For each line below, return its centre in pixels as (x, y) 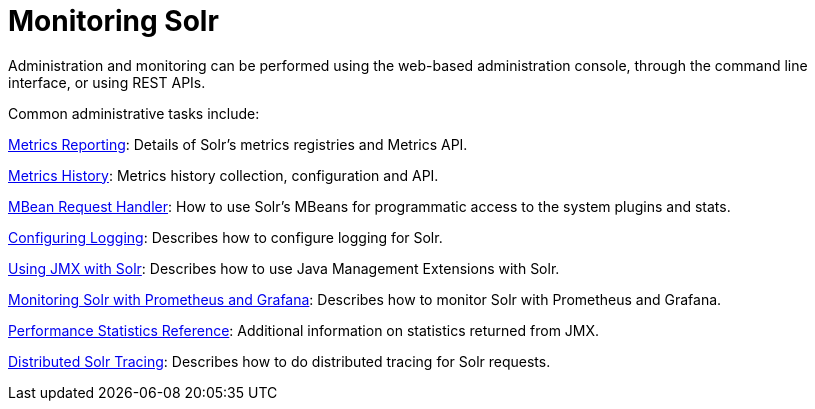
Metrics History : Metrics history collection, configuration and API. (223, 175)
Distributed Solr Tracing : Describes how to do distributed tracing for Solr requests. (279, 361)
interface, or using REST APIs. (107, 82)
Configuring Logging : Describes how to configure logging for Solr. (225, 237)
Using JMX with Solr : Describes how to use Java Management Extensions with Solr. (284, 268)
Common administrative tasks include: (134, 113)
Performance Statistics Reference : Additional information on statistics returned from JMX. (304, 330)
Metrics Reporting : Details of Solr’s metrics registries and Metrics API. (238, 144)
